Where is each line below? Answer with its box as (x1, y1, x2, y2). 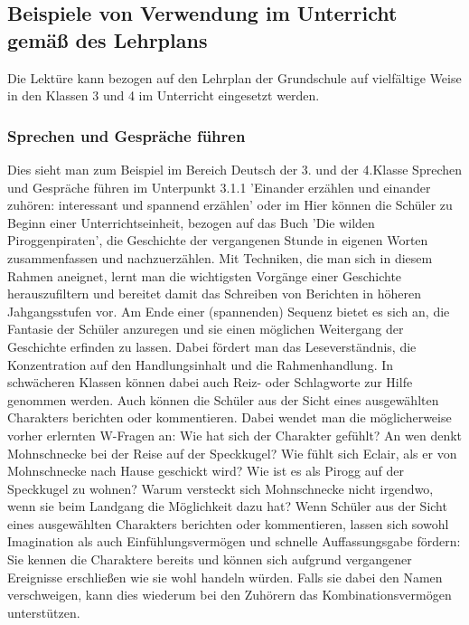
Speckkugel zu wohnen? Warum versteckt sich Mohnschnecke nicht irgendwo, (7, 478, 434, 497)
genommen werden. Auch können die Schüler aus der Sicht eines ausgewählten (7, 390, 439, 409)
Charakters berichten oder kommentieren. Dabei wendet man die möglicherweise (7, 408, 452, 427)
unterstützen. (7, 602, 80, 621)
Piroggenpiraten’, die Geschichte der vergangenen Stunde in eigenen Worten (7, 231, 428, 250)
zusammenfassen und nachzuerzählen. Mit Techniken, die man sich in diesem (7, 248, 433, 267)
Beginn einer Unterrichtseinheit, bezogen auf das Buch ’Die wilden (7, 213, 375, 232)
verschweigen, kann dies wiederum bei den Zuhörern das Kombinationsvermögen (7, 585, 452, 604)
